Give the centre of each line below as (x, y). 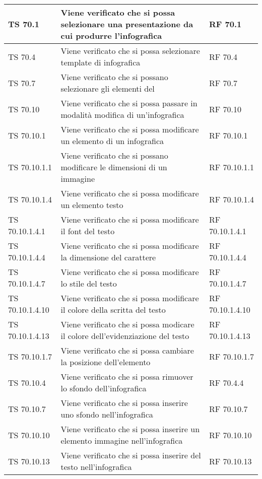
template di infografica (101, 62)
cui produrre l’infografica (111, 36)
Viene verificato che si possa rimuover (127, 377)
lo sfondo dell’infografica (104, 388)
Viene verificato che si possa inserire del (131, 455)
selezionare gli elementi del (108, 88)
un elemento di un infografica (112, 141)
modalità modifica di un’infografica (122, 115)
